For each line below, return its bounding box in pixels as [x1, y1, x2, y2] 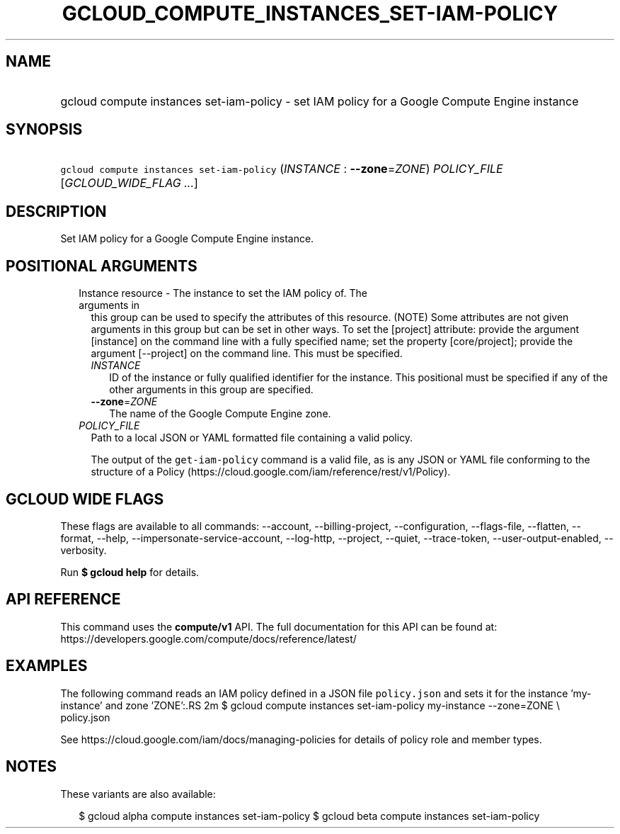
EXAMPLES [6, 657, 88, 675]
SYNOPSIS [6, 120, 83, 139]
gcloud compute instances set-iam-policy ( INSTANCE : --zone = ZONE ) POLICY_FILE [60, 162, 503, 176]
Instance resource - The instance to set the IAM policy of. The [79, 287, 367, 300]
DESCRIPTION [6, 202, 107, 220]
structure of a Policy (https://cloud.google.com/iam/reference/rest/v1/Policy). [91, 466, 451, 478]
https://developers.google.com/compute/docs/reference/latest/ [60, 632, 357, 645]
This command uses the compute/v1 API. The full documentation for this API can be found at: [60, 620, 498, 633]
